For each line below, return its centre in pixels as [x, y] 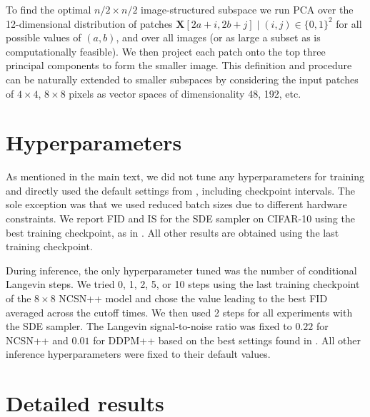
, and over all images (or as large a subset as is [218, 37]
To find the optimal [49, 9]
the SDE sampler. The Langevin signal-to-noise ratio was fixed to [149, 326]
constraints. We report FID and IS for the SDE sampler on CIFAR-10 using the [180, 218]
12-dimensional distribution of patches [89, 23]
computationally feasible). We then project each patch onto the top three [166, 51]
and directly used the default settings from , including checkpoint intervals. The [180, 190]
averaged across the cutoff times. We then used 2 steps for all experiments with [179, 312]
